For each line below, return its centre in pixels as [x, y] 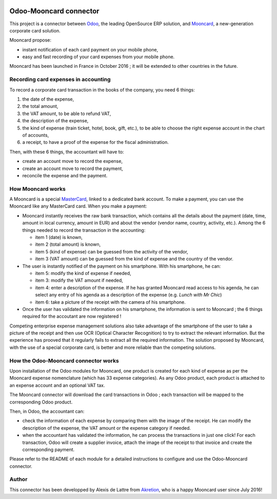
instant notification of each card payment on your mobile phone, [90, 49]
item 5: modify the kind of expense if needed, [83, 273]
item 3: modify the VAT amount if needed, [79, 281]
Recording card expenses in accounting [60, 80]
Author [18, 479]
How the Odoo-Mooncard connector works [64, 361]
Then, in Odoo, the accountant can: [47, 411]
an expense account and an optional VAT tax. [57, 385]
